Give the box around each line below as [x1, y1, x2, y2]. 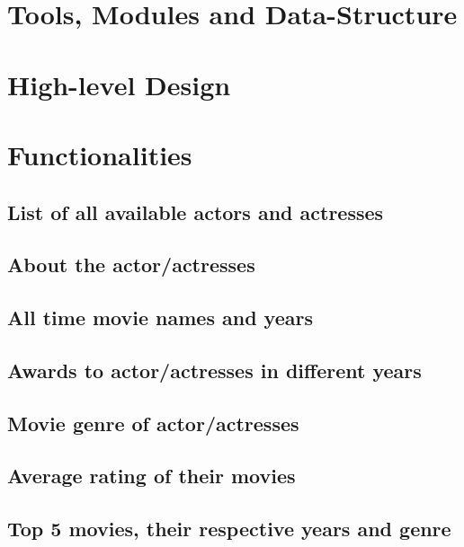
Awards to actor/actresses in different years [7, 356, 422, 384]
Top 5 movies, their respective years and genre [7, 515, 451, 543]
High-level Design [7, 66, 231, 102]
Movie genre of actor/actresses [7, 409, 299, 437]
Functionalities [7, 136, 192, 172]
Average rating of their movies [7, 462, 296, 490]
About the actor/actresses [7, 251, 255, 278]
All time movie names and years [7, 304, 313, 331]
